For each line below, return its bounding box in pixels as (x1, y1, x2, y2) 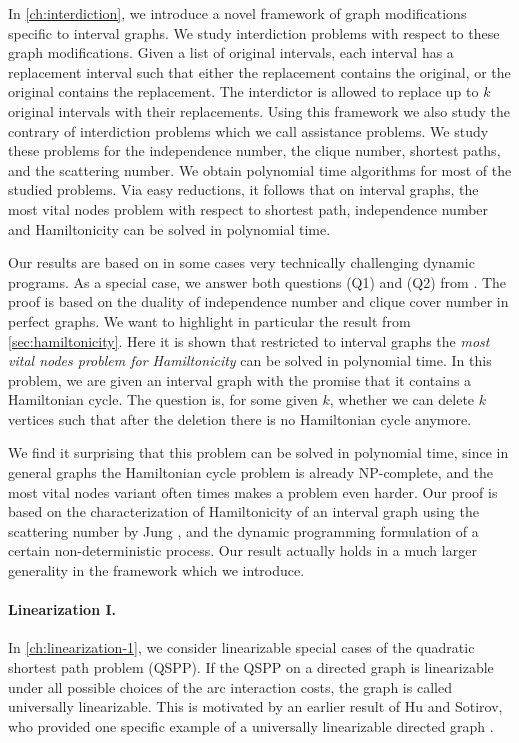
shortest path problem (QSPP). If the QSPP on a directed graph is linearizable (8, 657, 494, 678)
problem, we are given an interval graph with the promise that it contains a (8, 369, 472, 390)
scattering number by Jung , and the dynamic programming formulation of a (8, 520, 479, 541)
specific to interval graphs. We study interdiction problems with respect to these (8, 22, 500, 43)
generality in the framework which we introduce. (8, 560, 305, 581)
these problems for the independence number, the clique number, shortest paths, (8, 140, 501, 161)
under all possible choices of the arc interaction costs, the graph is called (8, 676, 452, 697)
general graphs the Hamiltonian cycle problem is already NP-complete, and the (8, 462, 494, 483)
